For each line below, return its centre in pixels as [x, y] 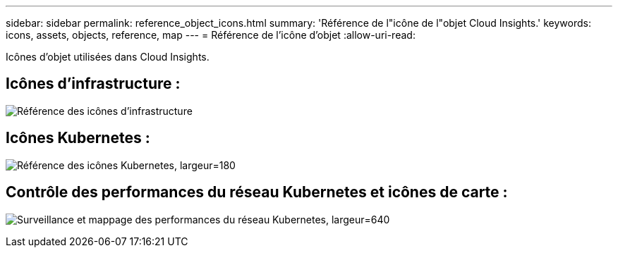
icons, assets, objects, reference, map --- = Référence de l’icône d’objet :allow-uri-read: [211, 35]
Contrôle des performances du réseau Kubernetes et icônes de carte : [257, 192]
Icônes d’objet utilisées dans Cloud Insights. [108, 57]
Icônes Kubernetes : [78, 138]
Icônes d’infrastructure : [93, 84]
